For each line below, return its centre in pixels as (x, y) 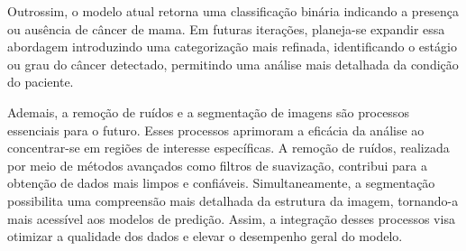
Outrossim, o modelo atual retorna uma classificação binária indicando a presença (233, 11)
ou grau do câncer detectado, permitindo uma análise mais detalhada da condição (233, 64)
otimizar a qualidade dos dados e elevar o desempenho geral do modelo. (205, 236)
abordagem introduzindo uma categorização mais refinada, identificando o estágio (232, 46)
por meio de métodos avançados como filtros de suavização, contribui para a (217, 165)
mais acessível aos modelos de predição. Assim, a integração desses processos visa (231, 218)
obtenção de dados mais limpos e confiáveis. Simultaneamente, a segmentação (221, 183)
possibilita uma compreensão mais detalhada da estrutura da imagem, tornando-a (233, 200)
